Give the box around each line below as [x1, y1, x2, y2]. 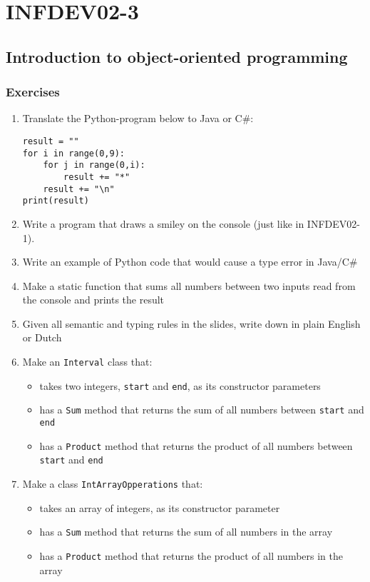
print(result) [22, 196, 89, 206]
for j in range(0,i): [43, 160, 145, 171]
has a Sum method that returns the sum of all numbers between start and [39, 402, 364, 417]
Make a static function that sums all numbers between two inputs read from [22, 278, 356, 293]
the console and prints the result [22, 292, 165, 307]
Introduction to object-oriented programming [6, 45, 348, 67]
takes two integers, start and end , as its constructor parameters [39, 378, 321, 393]
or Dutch [22, 330, 62, 345]
